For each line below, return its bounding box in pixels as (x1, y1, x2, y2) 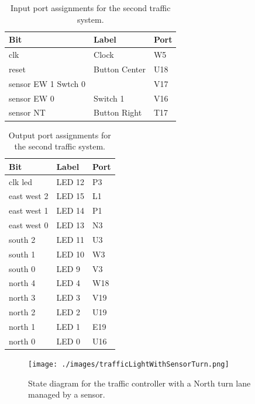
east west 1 (9, 204, 49, 217)
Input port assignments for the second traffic (11, 2, 171, 13)
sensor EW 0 (9, 92, 54, 104)
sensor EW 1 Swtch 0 (9, 77, 86, 89)
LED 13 (56, 219, 85, 231)
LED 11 (56, 233, 85, 245)
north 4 (9, 277, 36, 289)
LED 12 (56, 175, 85, 187)
